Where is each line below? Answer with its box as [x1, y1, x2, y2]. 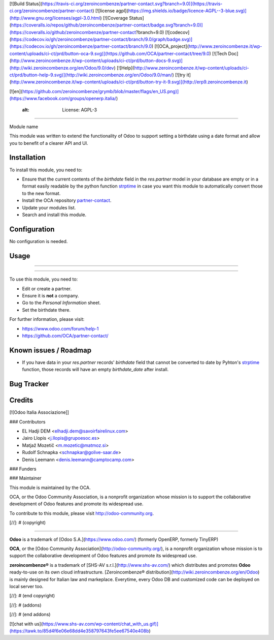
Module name [9, 124, 38, 130]
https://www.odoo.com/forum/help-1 [22, 325, 99, 331]
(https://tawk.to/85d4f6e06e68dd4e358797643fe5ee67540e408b [9, 628, 149, 634]
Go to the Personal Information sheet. [22, 300, 101, 306]
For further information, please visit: [9, 316, 85, 322]
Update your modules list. [22, 204, 76, 210]
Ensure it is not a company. [22, 292, 79, 298]
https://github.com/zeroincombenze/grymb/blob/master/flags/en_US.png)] [22, 88, 179, 94]
